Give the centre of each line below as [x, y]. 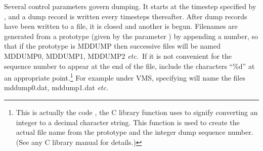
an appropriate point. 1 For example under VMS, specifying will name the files [125, 77]
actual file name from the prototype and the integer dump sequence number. [135, 132]
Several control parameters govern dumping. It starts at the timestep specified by [130, 6]
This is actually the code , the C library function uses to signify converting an [137, 112]
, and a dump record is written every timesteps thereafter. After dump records [126, 16]
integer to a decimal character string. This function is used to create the [128, 122]
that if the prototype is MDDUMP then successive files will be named [113, 46]
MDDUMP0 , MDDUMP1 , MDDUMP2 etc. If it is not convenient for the [118, 55]
